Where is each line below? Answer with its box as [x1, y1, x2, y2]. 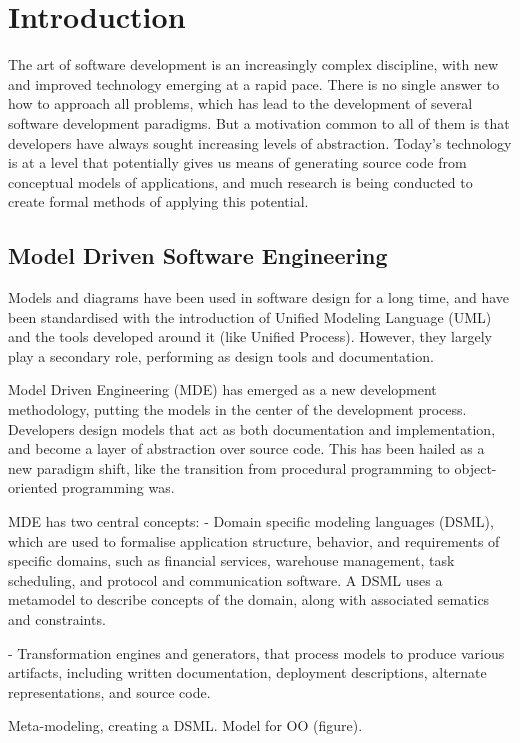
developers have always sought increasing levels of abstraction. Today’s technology [8, 132, 512, 153]
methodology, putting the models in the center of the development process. [8, 399, 467, 420]
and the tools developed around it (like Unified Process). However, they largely [8, 326, 492, 347]
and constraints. [8, 608, 106, 629]
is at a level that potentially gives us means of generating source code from [8, 152, 467, 173]
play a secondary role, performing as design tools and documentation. [8, 345, 434, 366]
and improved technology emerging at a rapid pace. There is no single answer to [8, 73, 500, 94]
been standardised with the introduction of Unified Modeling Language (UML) [8, 306, 492, 327]
